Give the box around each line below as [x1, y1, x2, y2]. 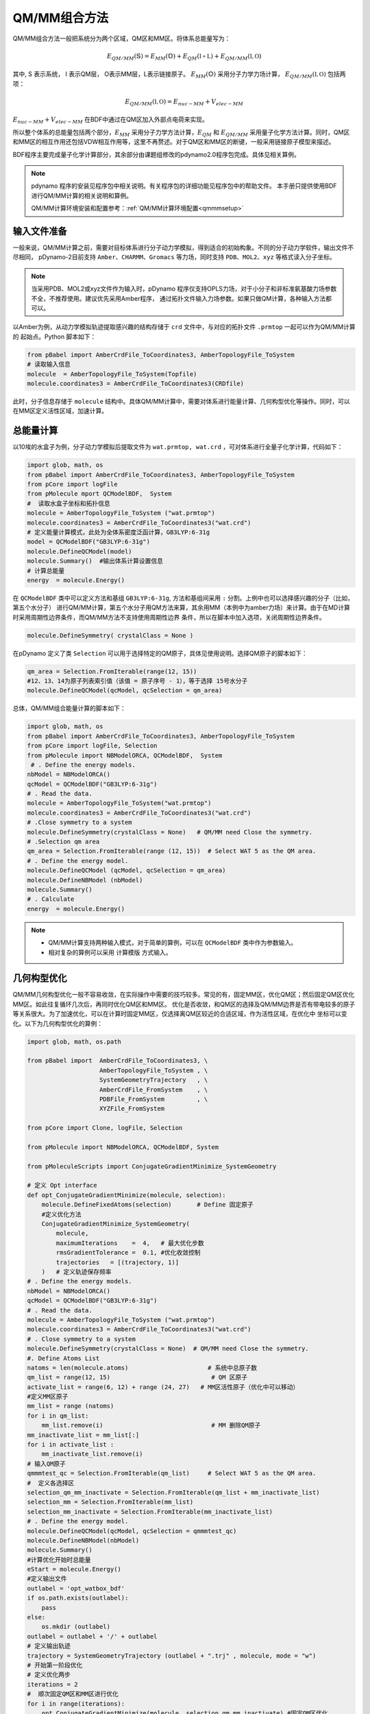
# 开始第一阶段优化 [27, 1661, 83, 1669]
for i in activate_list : [27, 1440, 114, 1449]
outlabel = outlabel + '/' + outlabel [27, 1632, 158, 1640]
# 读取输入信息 [27, 361, 71, 368]
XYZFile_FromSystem [99, 1105, 164, 1113]
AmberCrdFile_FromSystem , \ [99, 1085, 208, 1094]
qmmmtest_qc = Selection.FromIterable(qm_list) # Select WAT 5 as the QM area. [27, 1469, 317, 1477]
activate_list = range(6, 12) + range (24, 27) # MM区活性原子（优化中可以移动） [27, 1383, 299, 1391]
